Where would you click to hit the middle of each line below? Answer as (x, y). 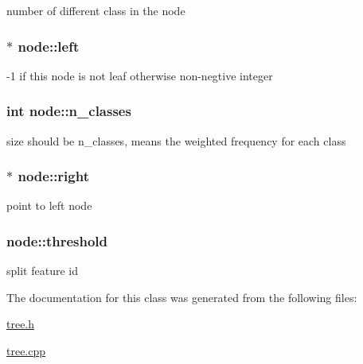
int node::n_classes (69, 111)
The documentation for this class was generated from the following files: (182, 297)
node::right (53, 176)
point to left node (49, 205)
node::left (49, 46)
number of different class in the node (96, 10)
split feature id (42, 271)
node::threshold (57, 240)
